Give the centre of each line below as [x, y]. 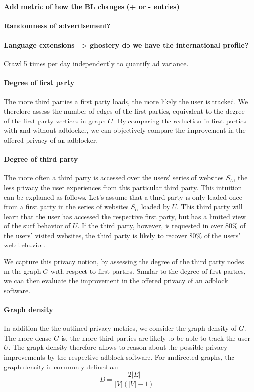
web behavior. [25, 245]
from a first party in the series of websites [66, 207]
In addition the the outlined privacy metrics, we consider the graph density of [120, 328]
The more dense [28, 337]
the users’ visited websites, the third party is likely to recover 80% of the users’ [122, 235]
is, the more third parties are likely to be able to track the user [156, 337]
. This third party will [210, 207]
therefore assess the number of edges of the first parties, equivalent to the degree [124, 111]
